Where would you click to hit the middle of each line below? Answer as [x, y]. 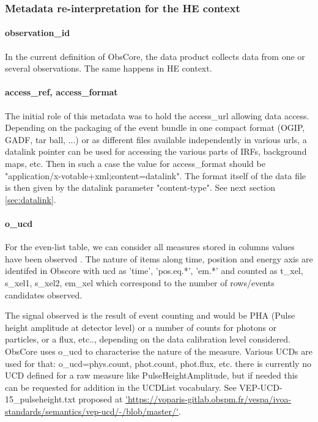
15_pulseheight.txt [40, 399]
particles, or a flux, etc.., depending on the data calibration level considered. [148, 339]
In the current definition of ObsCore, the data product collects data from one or [155, 56]
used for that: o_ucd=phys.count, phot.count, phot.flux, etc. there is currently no [158, 363]
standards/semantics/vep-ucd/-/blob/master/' [92, 411]
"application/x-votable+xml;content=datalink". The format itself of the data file [156, 175]
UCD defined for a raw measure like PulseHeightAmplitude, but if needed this [152, 375]
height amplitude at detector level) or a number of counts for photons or [141, 327]
